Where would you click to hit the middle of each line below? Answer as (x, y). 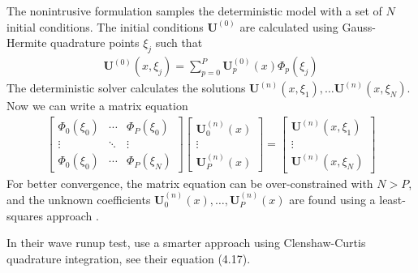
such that (179, 43)
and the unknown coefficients (79, 200)
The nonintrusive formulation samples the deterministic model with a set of (194, 11)
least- (392, 200)
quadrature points (95, 43)
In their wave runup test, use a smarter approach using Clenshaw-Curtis (186, 243)
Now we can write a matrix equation (97, 106)
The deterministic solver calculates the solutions (126, 88)
